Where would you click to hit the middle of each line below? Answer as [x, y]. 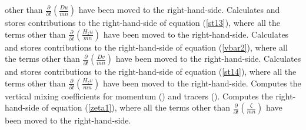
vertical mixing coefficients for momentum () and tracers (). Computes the [139, 96]
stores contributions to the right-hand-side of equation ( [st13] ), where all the [143, 22]
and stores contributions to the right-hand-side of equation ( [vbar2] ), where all [146, 47]
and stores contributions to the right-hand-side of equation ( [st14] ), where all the [151, 71]
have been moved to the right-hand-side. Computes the [202, 83]
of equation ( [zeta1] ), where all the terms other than [136, 107]
